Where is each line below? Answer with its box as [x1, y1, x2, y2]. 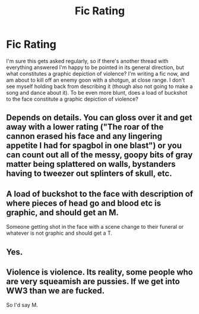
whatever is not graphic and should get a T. [6, 229, 113, 237]
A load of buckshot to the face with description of [6, 189, 194, 199]
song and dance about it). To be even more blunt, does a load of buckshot [6, 89, 188, 96]
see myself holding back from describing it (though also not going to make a [6, 82, 193, 90]
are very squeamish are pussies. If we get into [6, 276, 180, 287]
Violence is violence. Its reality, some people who [6, 267, 193, 277]
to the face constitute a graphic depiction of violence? [6, 95, 138, 102]
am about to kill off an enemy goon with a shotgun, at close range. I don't [6, 76, 185, 83]
